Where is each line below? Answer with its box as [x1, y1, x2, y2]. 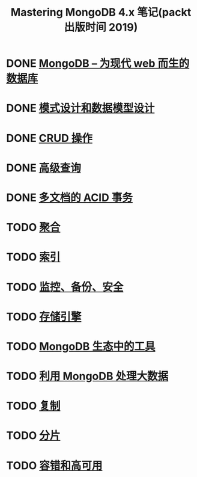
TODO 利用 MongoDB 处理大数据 [6, 369, 169, 383]
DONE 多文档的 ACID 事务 [6, 191, 133, 205]
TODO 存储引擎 [6, 310, 82, 324]
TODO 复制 [6, 399, 61, 413]
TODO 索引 [6, 250, 61, 264]
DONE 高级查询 [6, 161, 81, 174]
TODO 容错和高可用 [6, 458, 103, 472]
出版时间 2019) [64, 20, 138, 34]
